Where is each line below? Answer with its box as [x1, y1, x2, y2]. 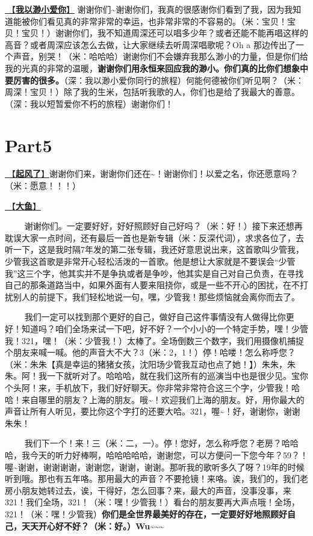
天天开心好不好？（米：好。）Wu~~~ [21, 519, 164, 532]
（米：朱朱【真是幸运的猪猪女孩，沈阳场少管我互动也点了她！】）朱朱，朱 [5, 357, 296, 370]
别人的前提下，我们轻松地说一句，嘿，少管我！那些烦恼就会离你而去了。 [13, 290, 300, 303]
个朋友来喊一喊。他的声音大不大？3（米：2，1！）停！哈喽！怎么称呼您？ [5, 346, 296, 359]
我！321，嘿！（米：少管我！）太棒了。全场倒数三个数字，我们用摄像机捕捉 [5, 334, 304, 347]
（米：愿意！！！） [5, 179, 81, 192]
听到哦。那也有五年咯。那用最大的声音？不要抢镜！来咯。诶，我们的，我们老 [5, 472, 308, 485]
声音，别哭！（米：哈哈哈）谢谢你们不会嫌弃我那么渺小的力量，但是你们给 [13, 50, 308, 63]
